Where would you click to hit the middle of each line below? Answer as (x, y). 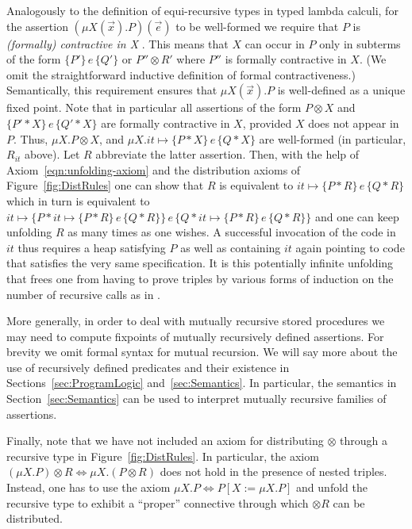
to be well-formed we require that (257, 26)
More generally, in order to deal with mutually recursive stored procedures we (196, 321)
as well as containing (231, 247)
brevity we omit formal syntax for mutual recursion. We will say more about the (202, 352)
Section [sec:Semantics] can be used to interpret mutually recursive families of (196, 399)
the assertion (37, 26)
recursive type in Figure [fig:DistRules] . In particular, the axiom (163, 456)
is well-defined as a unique (341, 90)
